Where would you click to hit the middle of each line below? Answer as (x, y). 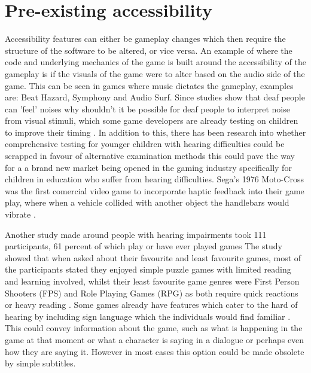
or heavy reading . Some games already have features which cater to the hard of (151, 305)
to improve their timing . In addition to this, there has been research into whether (155, 132)
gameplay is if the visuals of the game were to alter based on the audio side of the (155, 73)
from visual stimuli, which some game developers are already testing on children (152, 120)
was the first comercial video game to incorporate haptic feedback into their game (155, 190)
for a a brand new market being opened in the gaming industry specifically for (148, 167)
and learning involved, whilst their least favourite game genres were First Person (152, 281)
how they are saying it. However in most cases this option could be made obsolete (155, 351)
